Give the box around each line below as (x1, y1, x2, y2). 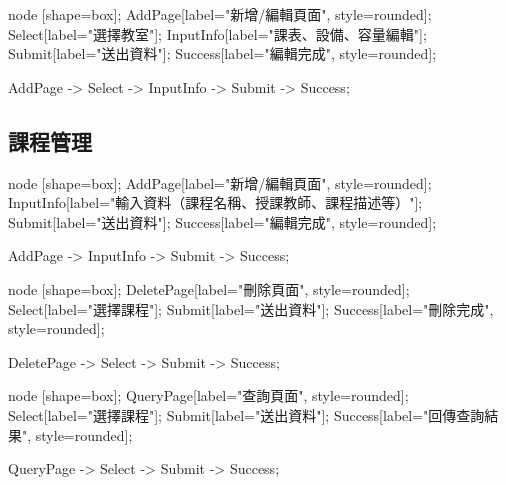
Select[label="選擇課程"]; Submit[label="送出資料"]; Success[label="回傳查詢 (8, 404, 485, 425)
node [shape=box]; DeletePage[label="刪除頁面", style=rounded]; (8, 278, 410, 299)
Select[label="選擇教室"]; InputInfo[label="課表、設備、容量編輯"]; (8, 23, 427, 44)
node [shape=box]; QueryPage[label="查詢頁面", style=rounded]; (8, 385, 409, 406)
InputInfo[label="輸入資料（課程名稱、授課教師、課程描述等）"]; (8, 192, 423, 213)
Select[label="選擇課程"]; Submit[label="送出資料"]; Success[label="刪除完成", (8, 298, 494, 319)
